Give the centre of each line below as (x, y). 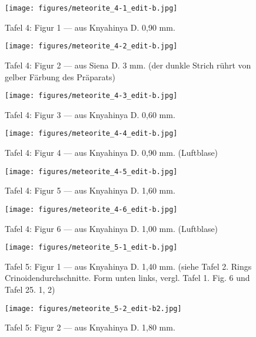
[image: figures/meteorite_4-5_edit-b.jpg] (91, 171)
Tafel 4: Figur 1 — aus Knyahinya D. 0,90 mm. (90, 27)
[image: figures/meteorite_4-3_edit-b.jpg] (91, 96)
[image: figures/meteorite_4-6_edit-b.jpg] (91, 209)
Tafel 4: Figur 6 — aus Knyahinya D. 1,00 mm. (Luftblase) (112, 228)
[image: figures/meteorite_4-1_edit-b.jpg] (91, 8)
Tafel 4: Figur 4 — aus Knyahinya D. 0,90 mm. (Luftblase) (112, 152)
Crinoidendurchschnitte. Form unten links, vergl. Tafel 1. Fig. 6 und (127, 278)
